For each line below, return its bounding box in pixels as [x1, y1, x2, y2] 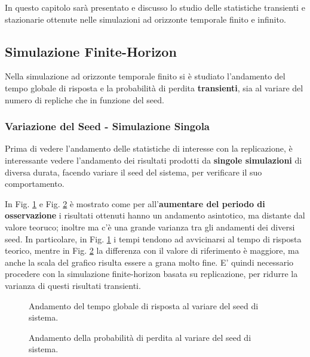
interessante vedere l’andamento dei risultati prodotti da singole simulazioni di [5, 153, 302, 166]
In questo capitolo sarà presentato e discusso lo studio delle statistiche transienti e [5, 1, 305, 13]
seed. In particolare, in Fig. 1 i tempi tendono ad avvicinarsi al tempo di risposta [5, 232, 302, 245]
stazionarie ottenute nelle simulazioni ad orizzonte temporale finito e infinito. [5, 13, 286, 25]
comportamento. [5, 177, 65, 190]
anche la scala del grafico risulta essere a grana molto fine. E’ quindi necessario [5, 256, 294, 268]
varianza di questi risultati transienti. [5, 279, 141, 291]
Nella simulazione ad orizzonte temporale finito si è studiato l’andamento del [5, 70, 286, 82]
